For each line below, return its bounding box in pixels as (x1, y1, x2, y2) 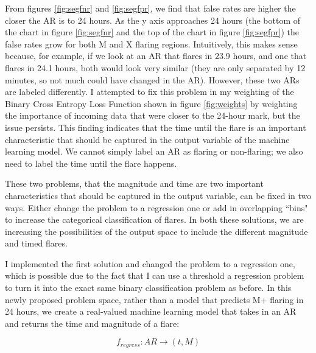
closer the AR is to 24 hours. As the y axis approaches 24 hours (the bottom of (5, 13, 301, 26)
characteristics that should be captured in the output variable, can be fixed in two (5, 189, 312, 201)
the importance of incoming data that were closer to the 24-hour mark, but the (5, 109, 300, 122)
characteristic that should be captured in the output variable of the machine (5, 133, 290, 145)
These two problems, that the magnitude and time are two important (5, 177, 264, 190)
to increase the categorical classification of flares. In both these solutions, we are (5, 213, 304, 226)
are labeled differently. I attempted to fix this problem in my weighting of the (5, 85, 294, 98)
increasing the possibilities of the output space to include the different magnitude (5, 225, 308, 237)
